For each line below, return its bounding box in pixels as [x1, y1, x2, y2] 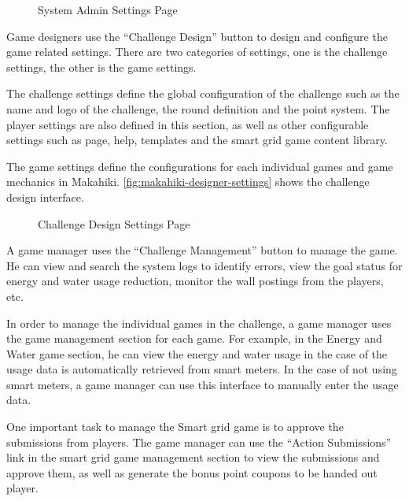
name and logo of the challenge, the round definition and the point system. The [6, 100, 390, 117]
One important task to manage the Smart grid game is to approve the [6, 418, 344, 435]
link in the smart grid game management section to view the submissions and [6, 449, 380, 466]
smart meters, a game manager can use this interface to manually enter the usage [6, 376, 399, 392]
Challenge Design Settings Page [38, 215, 190, 232]
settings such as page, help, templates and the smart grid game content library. [6, 132, 388, 148]
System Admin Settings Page [38, 2, 178, 17]
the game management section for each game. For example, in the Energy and [6, 330, 382, 347]
